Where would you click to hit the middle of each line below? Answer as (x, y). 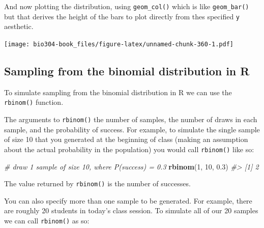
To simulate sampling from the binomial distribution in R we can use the (118, 92)
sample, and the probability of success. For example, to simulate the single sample (132, 129)
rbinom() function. (34, 102)
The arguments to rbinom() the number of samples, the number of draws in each (131, 119)
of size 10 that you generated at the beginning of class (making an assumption (126, 139)
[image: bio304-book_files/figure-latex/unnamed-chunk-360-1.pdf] (119, 44)
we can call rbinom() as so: (47, 220)
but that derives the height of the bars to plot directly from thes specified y (122, 16)
